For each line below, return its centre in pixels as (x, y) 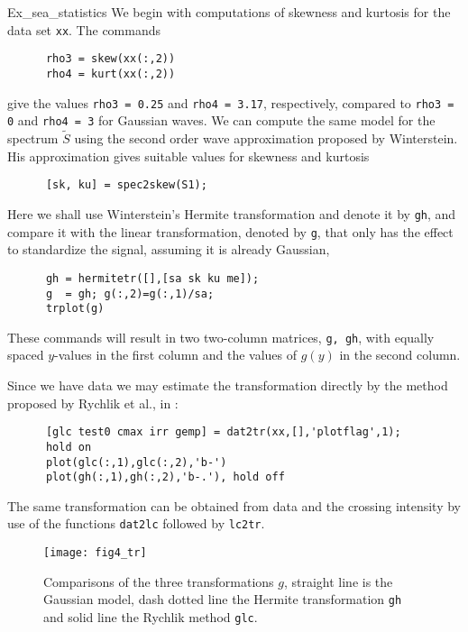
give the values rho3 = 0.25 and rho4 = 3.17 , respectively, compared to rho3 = (231, 102)
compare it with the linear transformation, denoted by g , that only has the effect (230, 231)
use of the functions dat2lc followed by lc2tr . (136, 523)
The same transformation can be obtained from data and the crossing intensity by (234, 505)
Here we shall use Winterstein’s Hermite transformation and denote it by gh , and (232, 213)
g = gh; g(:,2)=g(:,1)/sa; (130, 293)
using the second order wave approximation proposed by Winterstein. (266, 138)
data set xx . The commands (84, 29)
